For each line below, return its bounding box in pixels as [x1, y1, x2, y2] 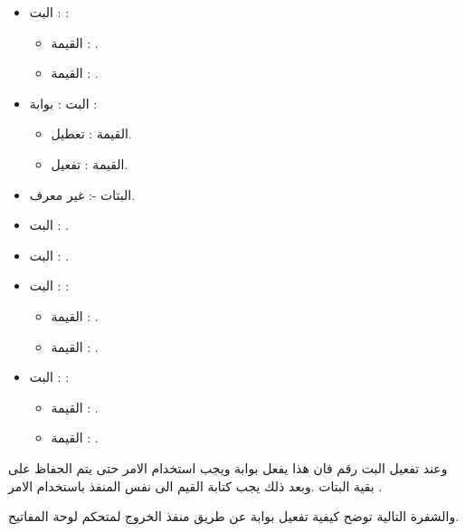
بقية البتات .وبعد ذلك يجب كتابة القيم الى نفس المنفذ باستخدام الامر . [8, 476, 383, 495]
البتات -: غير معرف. [29, 185, 136, 204]
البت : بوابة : [29, 93, 98, 112]
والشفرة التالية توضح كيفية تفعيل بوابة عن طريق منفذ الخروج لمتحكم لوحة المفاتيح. [8, 507, 460, 526]
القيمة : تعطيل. [51, 124, 132, 143]
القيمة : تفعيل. [51, 154, 128, 173]
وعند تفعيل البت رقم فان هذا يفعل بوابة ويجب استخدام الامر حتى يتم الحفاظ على [8, 458, 448, 477]
